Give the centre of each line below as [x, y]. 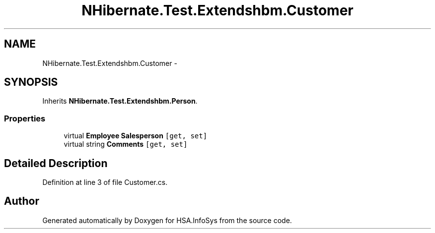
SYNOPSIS [31, 82]
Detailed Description [56, 163]
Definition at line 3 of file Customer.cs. [105, 182]
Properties [25, 118]
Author [22, 201]
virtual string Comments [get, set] [126, 144]
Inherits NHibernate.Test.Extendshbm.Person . [120, 101]
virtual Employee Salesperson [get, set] [136, 136]
